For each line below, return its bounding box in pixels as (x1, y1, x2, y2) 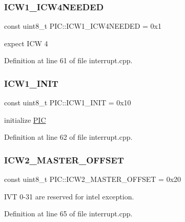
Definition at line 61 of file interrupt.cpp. (4, 55, 133, 66)
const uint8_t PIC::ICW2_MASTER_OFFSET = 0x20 (4, 174, 181, 184)
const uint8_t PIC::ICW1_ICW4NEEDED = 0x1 (4, 21, 161, 31)
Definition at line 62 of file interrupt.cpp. (4, 132, 133, 142)
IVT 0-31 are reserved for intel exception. (4, 191, 134, 201)
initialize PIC (4, 114, 46, 125)
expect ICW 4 (4, 38, 48, 48)
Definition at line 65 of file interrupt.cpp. (4, 208, 133, 219)
